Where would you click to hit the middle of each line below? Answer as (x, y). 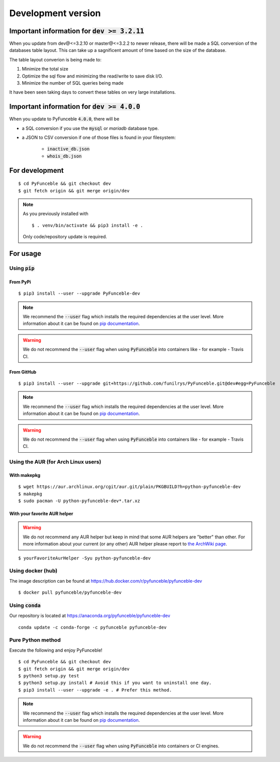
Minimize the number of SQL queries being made (73, 83)
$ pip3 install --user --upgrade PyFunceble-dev (79, 294)
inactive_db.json (68, 149)
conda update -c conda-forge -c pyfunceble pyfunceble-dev (92, 627)
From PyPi (20, 282)
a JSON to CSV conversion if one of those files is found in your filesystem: (99, 137)
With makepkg (25, 475)
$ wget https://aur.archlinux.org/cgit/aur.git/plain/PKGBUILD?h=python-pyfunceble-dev (130, 487)
